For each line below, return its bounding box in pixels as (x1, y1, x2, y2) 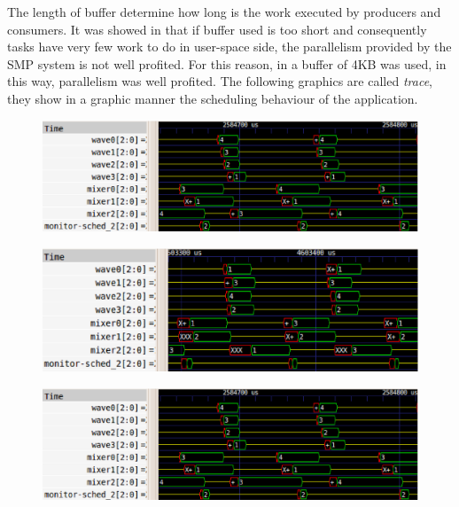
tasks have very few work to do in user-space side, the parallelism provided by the (7, 37, 452, 56)
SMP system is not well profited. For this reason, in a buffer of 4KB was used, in (7, 54, 447, 73)
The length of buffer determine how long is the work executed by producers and (7, 3, 441, 20)
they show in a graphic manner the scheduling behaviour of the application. (7, 89, 418, 107)
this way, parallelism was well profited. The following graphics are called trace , (7, 72, 432, 90)
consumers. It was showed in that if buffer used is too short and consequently (7, 19, 427, 38)
